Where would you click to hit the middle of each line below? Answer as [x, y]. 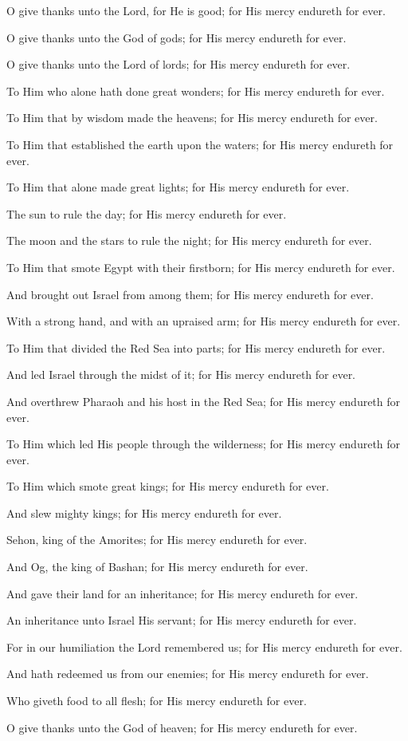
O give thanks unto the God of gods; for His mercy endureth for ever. [177, 37]
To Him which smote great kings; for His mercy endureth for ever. [168, 486]
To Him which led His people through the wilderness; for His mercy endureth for [204, 444]
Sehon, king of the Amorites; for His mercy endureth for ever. [157, 540]
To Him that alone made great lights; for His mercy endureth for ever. [178, 187]
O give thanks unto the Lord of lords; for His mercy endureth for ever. [178, 64]
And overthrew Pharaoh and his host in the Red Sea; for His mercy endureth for [204, 401]
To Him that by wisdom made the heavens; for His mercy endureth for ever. [192, 118]
